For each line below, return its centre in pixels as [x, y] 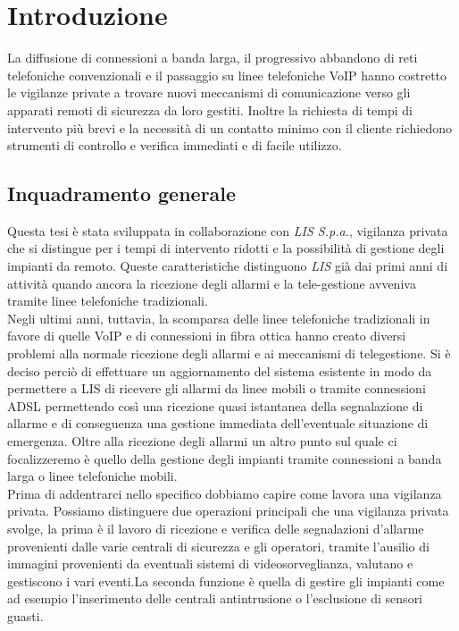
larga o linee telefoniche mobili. [92, 476]
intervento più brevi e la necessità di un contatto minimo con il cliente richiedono [230, 127]
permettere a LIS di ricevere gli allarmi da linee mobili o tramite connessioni [217, 388]
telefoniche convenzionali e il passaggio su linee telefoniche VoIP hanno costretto [227, 75]
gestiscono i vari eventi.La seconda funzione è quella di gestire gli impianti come [226, 581]
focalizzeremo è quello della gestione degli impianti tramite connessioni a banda [225, 458]
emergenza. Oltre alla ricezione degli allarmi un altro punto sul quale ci [202, 441]
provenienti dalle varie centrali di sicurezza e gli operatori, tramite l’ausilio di [218, 546]
